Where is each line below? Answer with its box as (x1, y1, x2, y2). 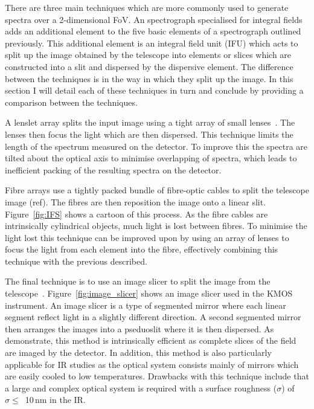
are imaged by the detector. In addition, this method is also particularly (5, 346, 272, 359)
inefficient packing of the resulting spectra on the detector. (5, 163, 222, 176)
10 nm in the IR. (25, 393, 86, 406)
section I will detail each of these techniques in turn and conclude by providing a (5, 84, 304, 97)
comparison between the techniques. (5, 95, 138, 108)
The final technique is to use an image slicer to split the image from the (5, 275, 271, 288)
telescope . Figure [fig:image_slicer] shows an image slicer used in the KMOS (5, 287, 293, 300)
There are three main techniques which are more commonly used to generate (5, 1, 289, 13)
